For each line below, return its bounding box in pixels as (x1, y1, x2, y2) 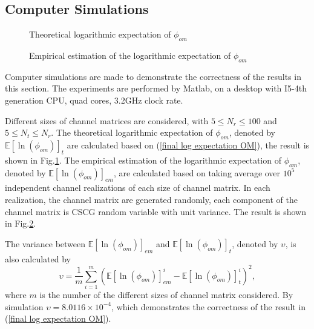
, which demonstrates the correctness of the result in (111, 300, 306, 313)
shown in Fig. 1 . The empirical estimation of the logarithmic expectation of (5, 153, 281, 166)
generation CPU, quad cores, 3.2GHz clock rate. (5, 93, 183, 106)
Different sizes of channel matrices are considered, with (5, 114, 209, 127)
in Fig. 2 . (5, 217, 36, 230)
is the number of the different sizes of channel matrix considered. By (39, 288, 293, 301)
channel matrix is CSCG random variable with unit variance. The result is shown (5, 205, 306, 218)
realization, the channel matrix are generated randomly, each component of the (5, 193, 298, 205)
